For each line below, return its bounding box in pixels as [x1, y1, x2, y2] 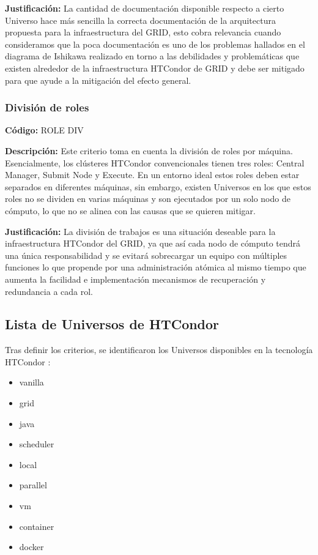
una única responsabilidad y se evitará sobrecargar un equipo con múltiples [5, 248, 287, 261]
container [19, 520, 54, 532]
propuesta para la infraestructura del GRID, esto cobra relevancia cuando [5, 26, 281, 39]
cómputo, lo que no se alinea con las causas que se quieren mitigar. [5, 204, 256, 217]
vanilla [19, 376, 44, 389]
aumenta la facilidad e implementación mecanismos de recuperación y [5, 272, 266, 285]
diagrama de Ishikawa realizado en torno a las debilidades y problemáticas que [5, 50, 300, 62]
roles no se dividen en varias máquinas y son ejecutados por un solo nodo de [5, 192, 290, 205]
